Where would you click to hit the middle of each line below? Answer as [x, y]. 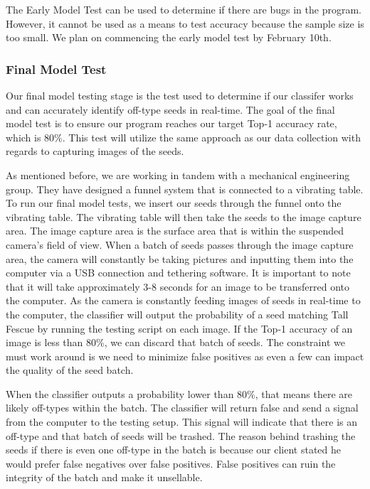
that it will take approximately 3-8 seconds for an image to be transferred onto [178, 286]
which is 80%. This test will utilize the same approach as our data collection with [183, 137]
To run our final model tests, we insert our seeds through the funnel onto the [174, 203]
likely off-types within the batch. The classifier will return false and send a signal [182, 408]
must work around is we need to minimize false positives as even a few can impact [185, 356]
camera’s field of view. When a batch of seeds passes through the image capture [180, 244]
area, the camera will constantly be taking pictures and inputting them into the [180, 258]
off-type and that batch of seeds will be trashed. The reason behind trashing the [181, 435]
